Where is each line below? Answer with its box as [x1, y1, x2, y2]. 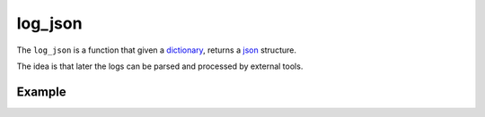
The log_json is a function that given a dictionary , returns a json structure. [16, 45, 296, 55]
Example [16, 84, 66, 99]
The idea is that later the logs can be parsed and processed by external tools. [16, 61, 304, 71]
